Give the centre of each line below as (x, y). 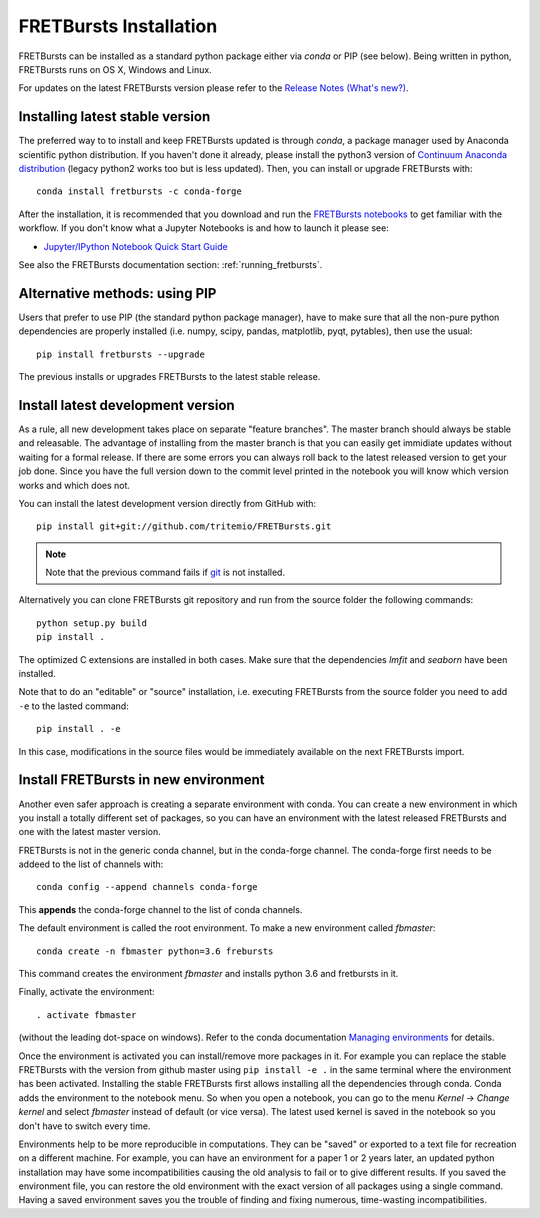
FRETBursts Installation (118, 26)
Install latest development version (126, 405)
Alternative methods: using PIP (117, 293)
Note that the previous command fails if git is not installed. (165, 572)
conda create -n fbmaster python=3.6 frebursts (155, 951)
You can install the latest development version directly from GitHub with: (167, 503)
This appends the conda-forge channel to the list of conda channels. (160, 909)
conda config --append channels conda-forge (147, 887)
